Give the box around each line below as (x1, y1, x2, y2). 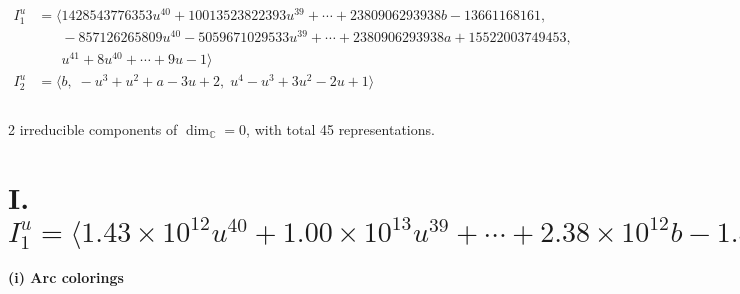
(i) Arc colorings (8, 267, 124, 288)
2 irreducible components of (8, 118, 178, 139)
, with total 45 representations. (246, 118, 435, 139)
